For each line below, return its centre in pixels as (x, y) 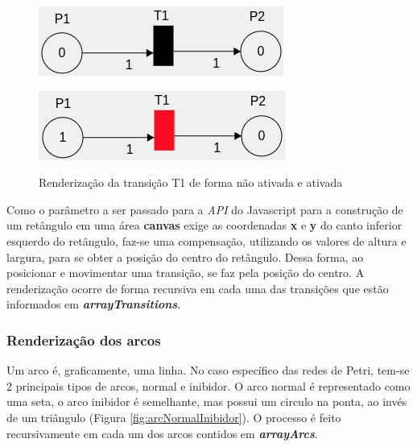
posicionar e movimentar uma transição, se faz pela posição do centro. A (186, 273)
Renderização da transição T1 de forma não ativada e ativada (191, 182)
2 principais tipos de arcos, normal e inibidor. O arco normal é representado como (208, 385)
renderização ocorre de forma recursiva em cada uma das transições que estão (198, 288)
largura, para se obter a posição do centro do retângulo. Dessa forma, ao (185, 257)
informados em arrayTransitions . (94, 304)
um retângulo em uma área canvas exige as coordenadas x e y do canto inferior (204, 225)
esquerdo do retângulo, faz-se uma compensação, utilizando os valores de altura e (206, 240)
